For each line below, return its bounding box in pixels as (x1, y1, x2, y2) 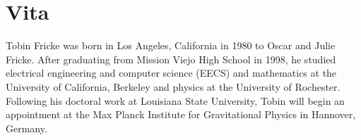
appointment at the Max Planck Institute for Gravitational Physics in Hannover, (6, 107, 356, 122)
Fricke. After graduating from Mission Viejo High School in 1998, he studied (6, 51, 336, 66)
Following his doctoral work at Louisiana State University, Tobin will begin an (6, 93, 345, 108)
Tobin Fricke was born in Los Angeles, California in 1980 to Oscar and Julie (6, 38, 336, 53)
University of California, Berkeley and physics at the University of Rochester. (6, 79, 341, 94)
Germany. (6, 120, 47, 135)
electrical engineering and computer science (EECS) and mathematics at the (6, 65, 337, 80)
